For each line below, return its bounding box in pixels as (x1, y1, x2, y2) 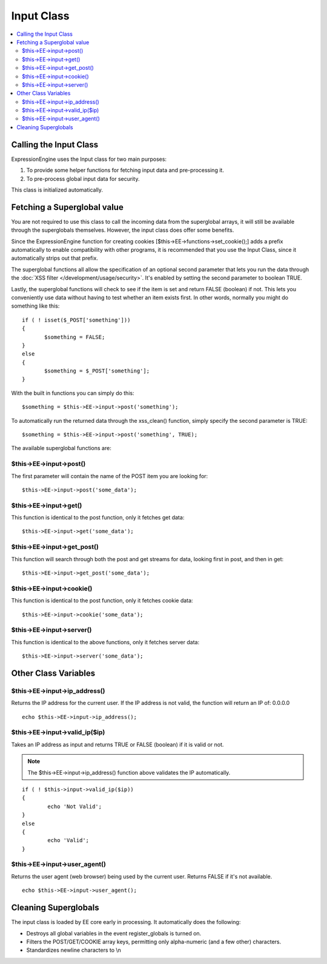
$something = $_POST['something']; (44, 368, 150, 374)
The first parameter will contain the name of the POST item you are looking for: (11, 472, 208, 479)
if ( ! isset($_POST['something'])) (22, 316, 131, 323)
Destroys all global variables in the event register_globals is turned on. (26, 929, 202, 937)
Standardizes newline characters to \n (26, 946, 121, 954)
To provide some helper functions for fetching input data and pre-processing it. (26, 167, 224, 174)
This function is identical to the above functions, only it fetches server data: (11, 638, 200, 645)
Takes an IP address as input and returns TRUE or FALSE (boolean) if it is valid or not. (11, 741, 224, 748)
